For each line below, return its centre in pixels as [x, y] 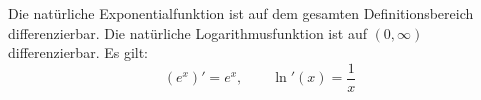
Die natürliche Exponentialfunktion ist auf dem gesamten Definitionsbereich [241, 13]
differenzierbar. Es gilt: [78, 52]
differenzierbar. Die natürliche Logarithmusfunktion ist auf [187, 32]
